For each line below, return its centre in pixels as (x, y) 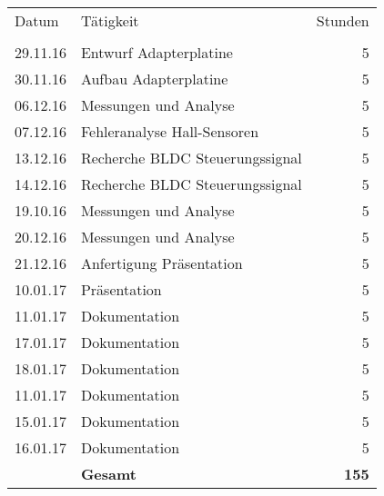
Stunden (343, 20)
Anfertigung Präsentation (162, 263)
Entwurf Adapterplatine (157, 52)
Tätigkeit (110, 20)
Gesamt (108, 474)
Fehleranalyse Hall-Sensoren (170, 131)
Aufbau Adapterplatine (154, 79)
